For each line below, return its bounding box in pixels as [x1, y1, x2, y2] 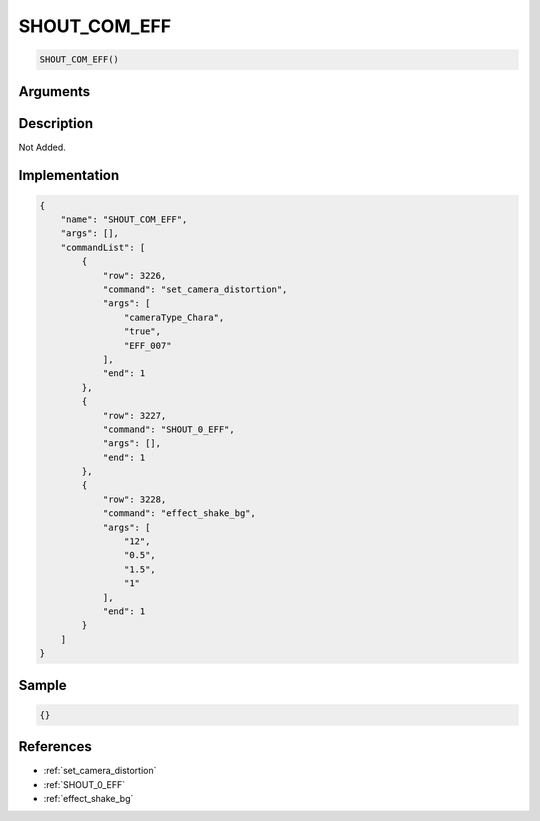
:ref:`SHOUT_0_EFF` [43, 778, 125, 790]
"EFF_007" [123, 340, 172, 351]
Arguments [18, 83, 91, 100]
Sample [18, 676, 67, 694]
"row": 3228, [102, 493, 167, 505]
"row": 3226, [102, 270, 167, 281]
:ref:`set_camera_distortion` [43, 765, 157, 777]
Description [18, 115, 94, 132]
